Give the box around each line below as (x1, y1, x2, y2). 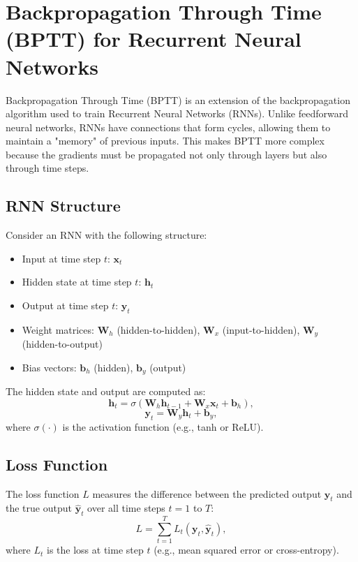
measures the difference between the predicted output (92, 486, 322, 501)
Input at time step (22, 251, 101, 265)
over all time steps (87, 501, 165, 515)
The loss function (6, 486, 80, 501)
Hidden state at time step (22, 274, 132, 289)
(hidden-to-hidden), (117, 322, 200, 337)
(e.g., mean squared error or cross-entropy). (154, 542, 339, 557)
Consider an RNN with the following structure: (6, 228, 207, 242)
